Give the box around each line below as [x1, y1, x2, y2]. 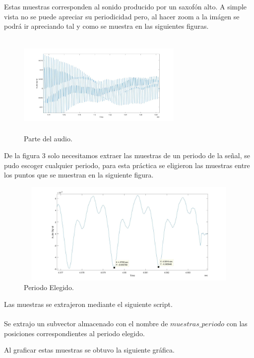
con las [226, 318, 248, 329]
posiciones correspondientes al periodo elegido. [4, 328, 145, 338]
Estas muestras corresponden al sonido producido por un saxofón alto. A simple [4, 1, 247, 11]
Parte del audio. [24, 133, 72, 144]
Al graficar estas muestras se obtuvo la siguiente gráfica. [4, 345, 175, 355]
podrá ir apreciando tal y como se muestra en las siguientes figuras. [4, 21, 209, 31]
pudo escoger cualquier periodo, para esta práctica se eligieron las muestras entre [4, 160, 250, 170]
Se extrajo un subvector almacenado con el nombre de [4, 318, 168, 329]
